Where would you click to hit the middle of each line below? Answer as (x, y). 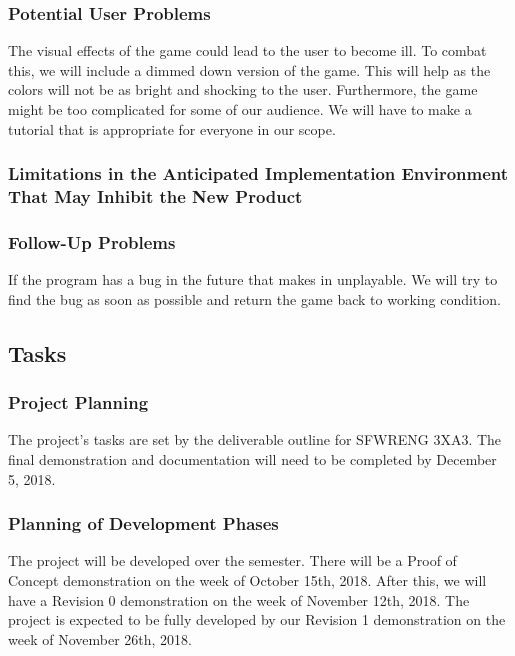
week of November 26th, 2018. (100, 638)
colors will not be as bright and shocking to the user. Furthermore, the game (243, 89)
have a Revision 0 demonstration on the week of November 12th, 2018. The (239, 599)
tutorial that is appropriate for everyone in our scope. (172, 128)
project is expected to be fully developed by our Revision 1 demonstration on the (257, 619)
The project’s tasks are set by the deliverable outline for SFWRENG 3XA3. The (255, 439)
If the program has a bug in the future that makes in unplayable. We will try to (253, 279)
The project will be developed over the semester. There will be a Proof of (232, 560)
